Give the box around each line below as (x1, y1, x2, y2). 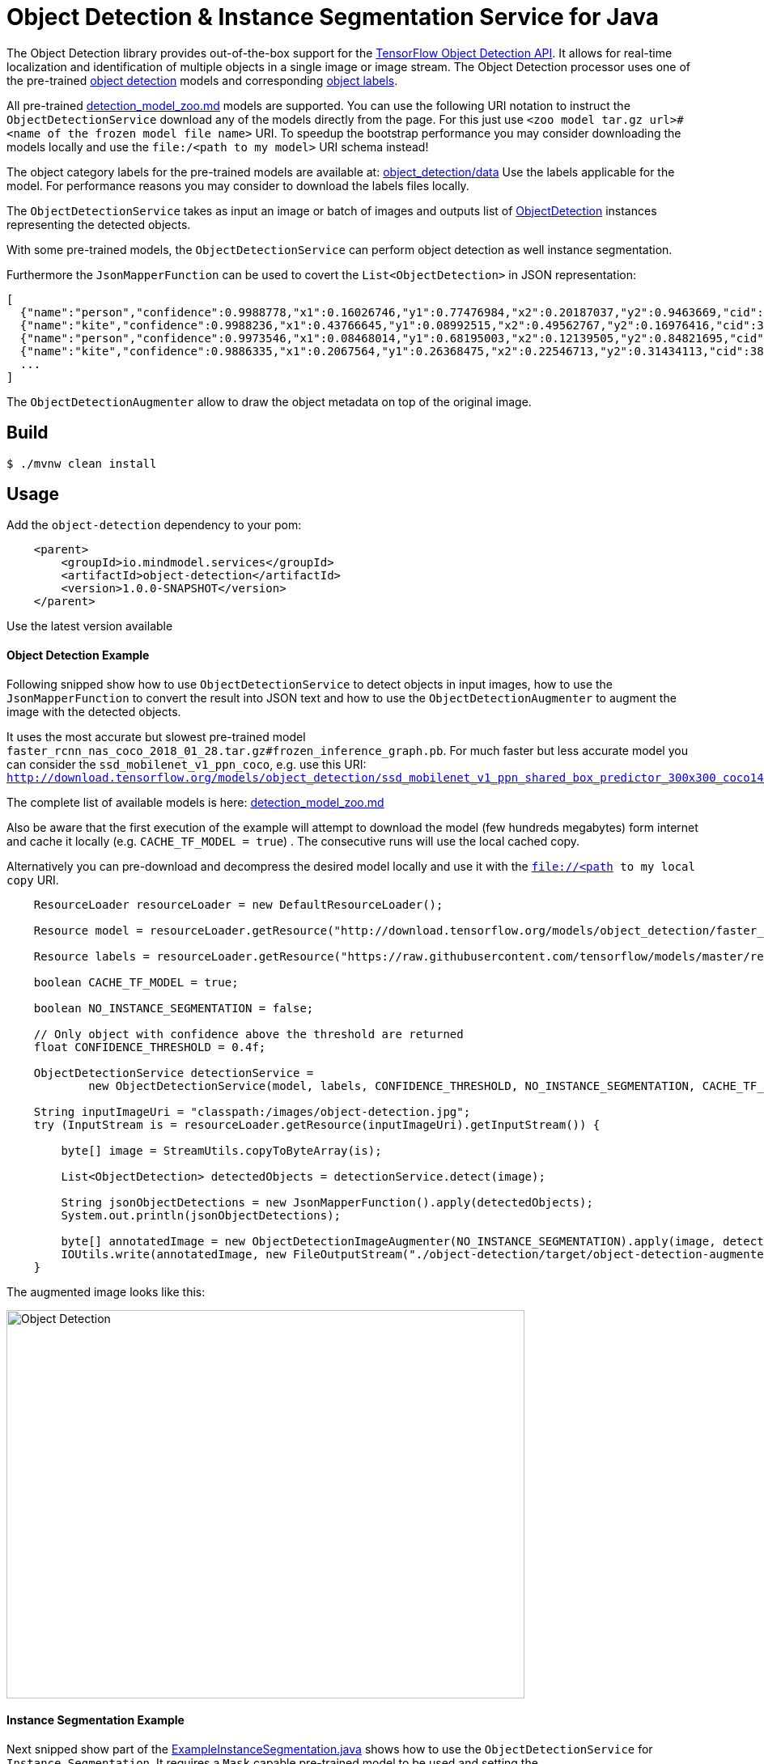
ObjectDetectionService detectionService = (33, 1066, 314, 1079)
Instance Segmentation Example (6, 1713, 185, 1728)
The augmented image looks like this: (6, 1284, 206, 1299)
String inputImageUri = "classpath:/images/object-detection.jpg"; (33, 1105, 471, 1118)
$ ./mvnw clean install (6, 456, 157, 470)
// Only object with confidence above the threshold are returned (33, 1027, 464, 1041)
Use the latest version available (6, 619, 173, 634)
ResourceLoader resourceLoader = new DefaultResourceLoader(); (33, 897, 444, 911)
